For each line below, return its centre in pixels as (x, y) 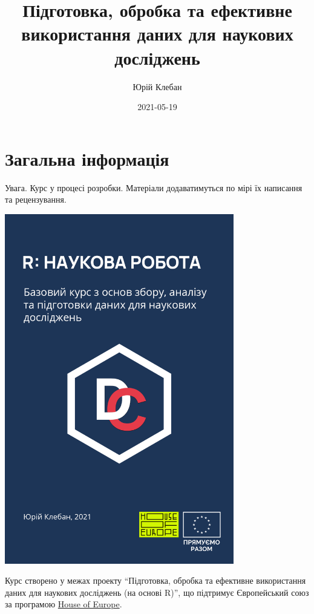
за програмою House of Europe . (64, 604)
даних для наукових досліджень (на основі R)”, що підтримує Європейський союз (157, 592)
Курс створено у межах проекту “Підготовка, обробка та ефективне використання (155, 580)
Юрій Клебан (157, 86)
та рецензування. (36, 199)
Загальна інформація (87, 158)
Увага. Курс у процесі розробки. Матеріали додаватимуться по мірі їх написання (154, 187)
